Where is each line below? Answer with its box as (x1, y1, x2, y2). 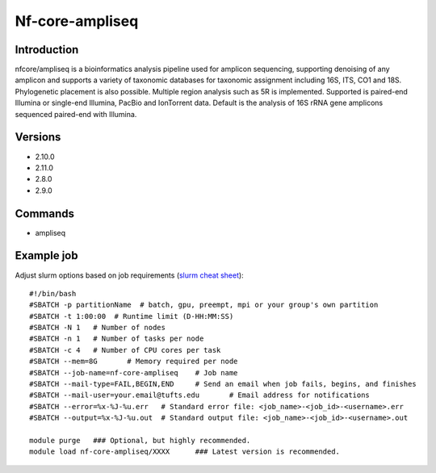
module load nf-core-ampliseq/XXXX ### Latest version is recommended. (29, 447, 341, 456)
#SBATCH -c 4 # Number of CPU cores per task (29, 345, 221, 354)
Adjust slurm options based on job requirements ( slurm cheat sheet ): (15, 270, 244, 280)
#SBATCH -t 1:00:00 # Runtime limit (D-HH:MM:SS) (29, 312, 234, 320)
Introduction (15, 43, 79, 57)
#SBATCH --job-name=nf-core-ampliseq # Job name (29, 368, 238, 377)
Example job (15, 249, 78, 262)
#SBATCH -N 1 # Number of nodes (29, 323, 166, 333)
